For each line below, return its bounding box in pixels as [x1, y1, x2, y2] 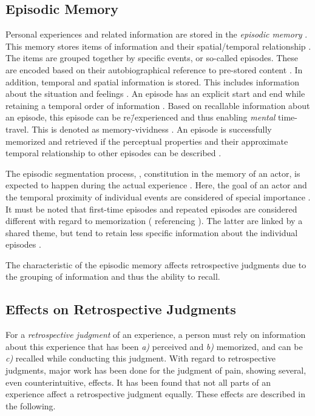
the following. [5, 399, 56, 412]
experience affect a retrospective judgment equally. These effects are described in [5, 388, 305, 400]
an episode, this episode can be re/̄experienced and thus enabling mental [5, 111, 276, 124]
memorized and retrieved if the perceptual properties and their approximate [5, 134, 288, 147]
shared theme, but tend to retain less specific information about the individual [5, 226, 298, 239]
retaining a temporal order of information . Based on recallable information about [5, 99, 310, 111]
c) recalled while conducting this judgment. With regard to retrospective [5, 352, 276, 365]
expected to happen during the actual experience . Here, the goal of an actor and [5, 179, 307, 191]
